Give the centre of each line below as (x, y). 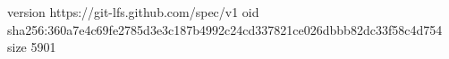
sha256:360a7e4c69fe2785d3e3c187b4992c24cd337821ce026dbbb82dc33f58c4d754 (225, 29)
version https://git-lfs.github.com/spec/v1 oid (133, 12)
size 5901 (32, 47)
